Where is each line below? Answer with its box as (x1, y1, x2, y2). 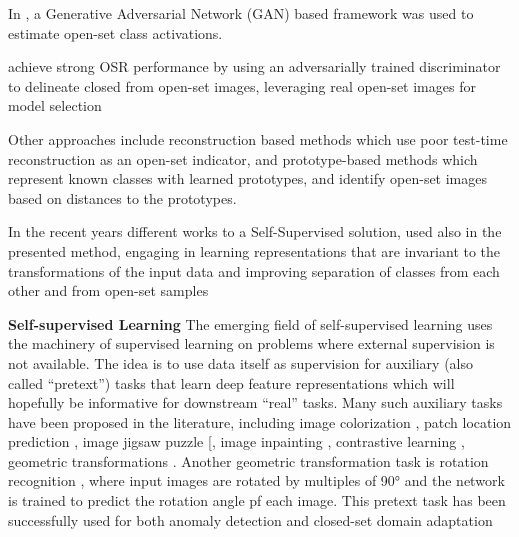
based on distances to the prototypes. (8, 187, 237, 208)
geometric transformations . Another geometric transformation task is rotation (8, 450, 489, 471)
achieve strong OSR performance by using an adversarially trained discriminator (8, 56, 501, 77)
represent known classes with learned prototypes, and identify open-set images (8, 168, 488, 189)
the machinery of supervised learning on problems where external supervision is (8, 333, 495, 354)
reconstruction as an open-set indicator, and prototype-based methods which (8, 148, 478, 169)
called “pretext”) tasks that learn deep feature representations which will (8, 372, 455, 393)
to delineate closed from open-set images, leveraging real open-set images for (8, 75, 476, 96)
